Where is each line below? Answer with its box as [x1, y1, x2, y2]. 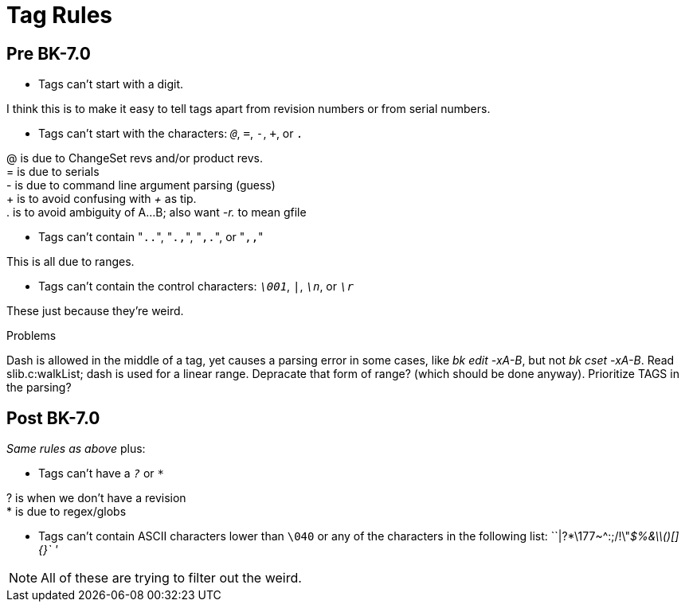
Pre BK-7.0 [6, 43, 91, 64]
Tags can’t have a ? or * [38, 466, 164, 481]
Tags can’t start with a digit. [38, 77, 184, 92]
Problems [6, 329, 57, 343]
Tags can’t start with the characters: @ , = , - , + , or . [38, 127, 303, 141]
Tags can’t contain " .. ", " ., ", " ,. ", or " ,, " [38, 230, 264, 244]
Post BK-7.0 [6, 407, 100, 428]
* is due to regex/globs [6, 505, 127, 519]
